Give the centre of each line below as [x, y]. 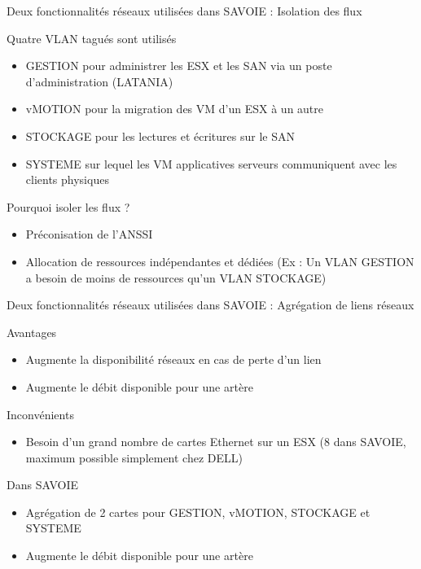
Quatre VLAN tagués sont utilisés [92, 38]
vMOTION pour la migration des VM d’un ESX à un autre [175, 109]
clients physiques [67, 179]
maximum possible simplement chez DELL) [134, 457]
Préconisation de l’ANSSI [89, 234]
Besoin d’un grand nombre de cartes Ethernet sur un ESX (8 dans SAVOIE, [216, 442]
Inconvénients [40, 414]
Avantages [32, 332]
